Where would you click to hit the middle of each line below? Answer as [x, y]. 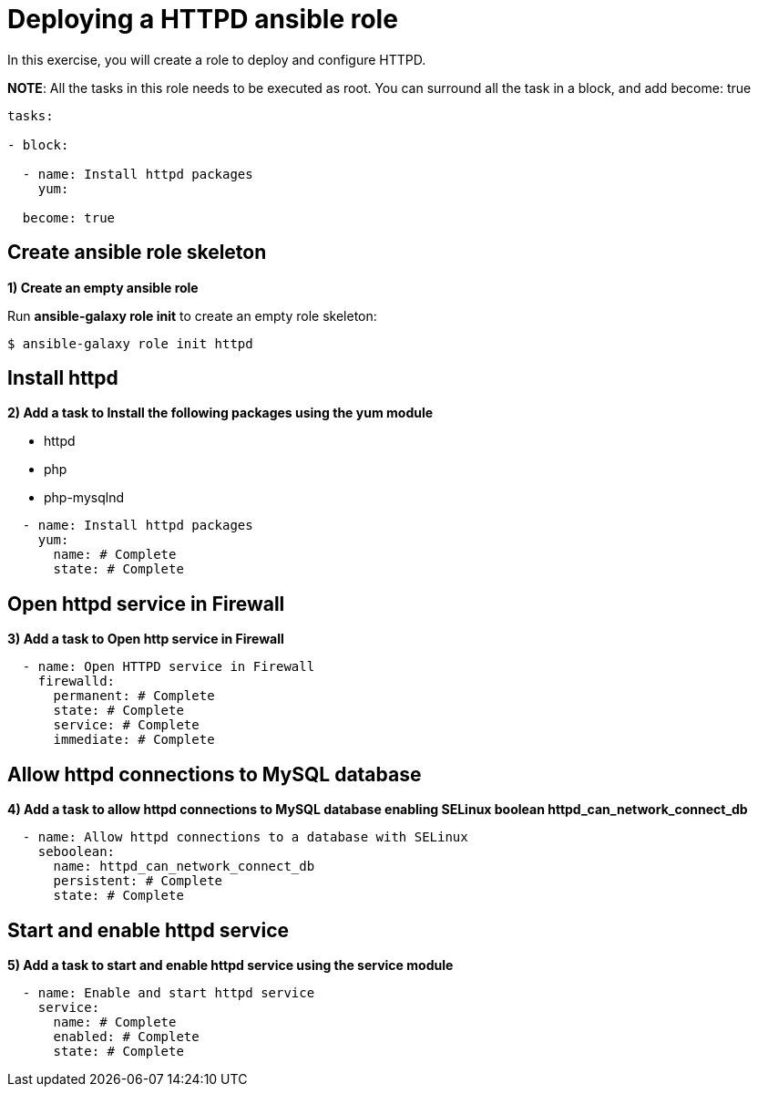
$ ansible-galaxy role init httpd [130, 343]
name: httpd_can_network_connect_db [184, 867]
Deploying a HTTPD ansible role [203, 19]
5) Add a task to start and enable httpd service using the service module [230, 965]
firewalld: [77, 681]
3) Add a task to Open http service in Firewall [146, 639]
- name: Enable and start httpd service [169, 992]
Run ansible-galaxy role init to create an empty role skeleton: [192, 315]
